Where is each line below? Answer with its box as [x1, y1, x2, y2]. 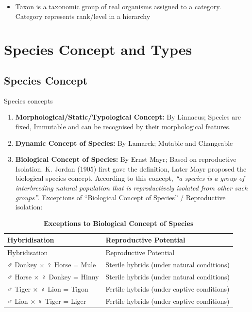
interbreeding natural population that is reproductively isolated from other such [15, 182, 248, 192]
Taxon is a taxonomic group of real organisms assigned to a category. [15, 1, 221, 11]
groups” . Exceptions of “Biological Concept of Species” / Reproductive [15, 192, 226, 202]
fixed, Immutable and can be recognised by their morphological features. [15, 121, 231, 131]
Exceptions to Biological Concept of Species [43, 218, 194, 228]
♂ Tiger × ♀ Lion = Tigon [7, 283, 88, 294]
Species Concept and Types [4, 39, 192, 59]
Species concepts [4, 95, 53, 105]
